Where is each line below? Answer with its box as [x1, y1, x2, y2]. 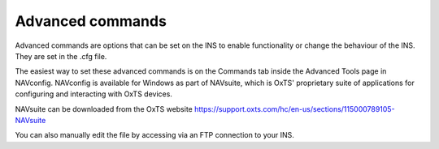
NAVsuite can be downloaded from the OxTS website [15, 104, 193, 113]
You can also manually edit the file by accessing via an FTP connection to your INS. [15, 130, 294, 140]
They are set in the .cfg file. [15, 51, 107, 61]
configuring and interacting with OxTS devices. [15, 89, 172, 99]
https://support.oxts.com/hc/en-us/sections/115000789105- [193, 104, 395, 113]
